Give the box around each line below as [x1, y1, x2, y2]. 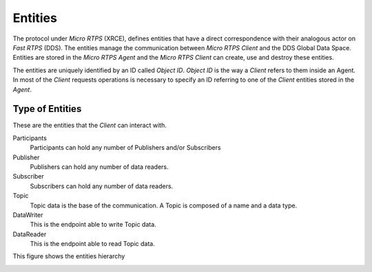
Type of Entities [12, 103, 82, 115]
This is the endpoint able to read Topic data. [30, 240, 155, 248]
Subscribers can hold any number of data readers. [30, 182, 174, 190]
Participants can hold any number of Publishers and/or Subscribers [30, 144, 221, 152]
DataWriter [12, 210, 43, 219]
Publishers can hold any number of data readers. [30, 162, 169, 171]
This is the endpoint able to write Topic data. [30, 220, 156, 229]
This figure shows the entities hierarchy [12, 252, 125, 260]
